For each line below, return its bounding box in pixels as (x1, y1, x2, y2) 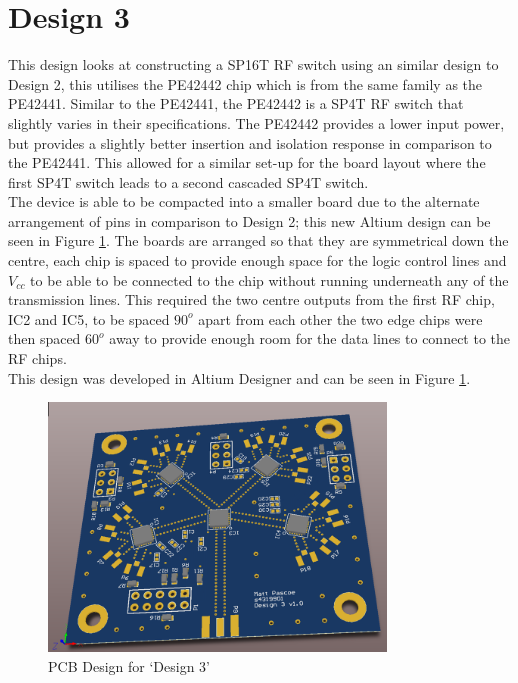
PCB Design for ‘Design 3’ (48, 655, 210, 676)
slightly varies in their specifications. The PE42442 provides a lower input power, (8, 112, 505, 133)
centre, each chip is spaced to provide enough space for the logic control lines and (8, 250, 507, 271)
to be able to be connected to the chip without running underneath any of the (30, 269, 509, 290)
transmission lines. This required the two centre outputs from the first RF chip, (8, 289, 495, 310)
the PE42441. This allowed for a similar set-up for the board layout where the (8, 152, 486, 173)
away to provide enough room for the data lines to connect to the (109, 328, 511, 349)
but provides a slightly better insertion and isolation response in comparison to (8, 132, 492, 153)
